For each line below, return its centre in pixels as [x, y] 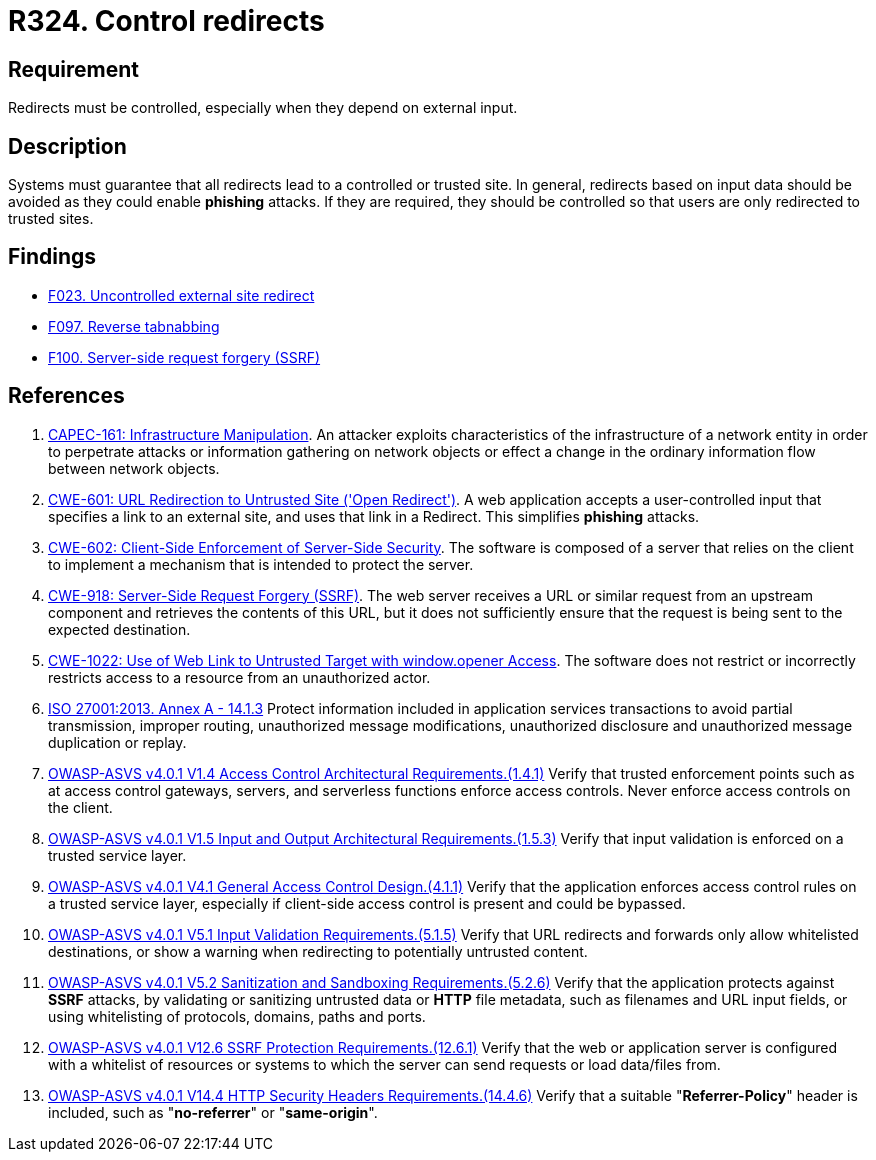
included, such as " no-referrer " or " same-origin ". [213, 1112]
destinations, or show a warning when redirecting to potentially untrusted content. [318, 951]
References [66, 396]
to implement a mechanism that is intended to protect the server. [261, 564]
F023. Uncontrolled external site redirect [181, 295]
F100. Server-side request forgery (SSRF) [184, 357]
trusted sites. [51, 219]
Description [67, 146]
